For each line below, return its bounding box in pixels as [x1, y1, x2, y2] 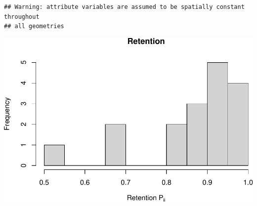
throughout [4, 13, 40, 20]
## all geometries [4, 23, 64, 30]
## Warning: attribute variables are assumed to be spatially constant [4, 3, 245, 10]
